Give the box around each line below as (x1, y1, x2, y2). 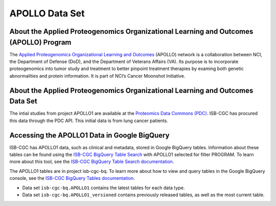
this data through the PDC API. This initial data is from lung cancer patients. (9, 118, 168, 124)
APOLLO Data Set (9, 8, 85, 19)
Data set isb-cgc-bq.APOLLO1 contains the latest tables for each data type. (22, 185, 185, 191)
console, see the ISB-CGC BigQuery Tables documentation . (9, 175, 135, 181)
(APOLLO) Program (9, 38, 72, 47)
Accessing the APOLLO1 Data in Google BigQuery (9, 131, 170, 140)
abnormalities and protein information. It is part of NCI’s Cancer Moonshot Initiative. (9, 73, 186, 79)
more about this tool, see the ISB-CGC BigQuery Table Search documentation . (9, 158, 174, 165)
